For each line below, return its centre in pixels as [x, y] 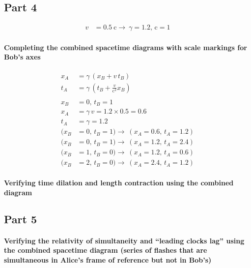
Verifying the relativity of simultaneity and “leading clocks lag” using [124, 240]
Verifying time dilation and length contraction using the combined [119, 182]
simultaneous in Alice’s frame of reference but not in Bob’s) [108, 259]
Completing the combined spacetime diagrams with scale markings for [125, 47]
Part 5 [21, 219]
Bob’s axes [22, 57]
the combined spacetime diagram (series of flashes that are [106, 250]
